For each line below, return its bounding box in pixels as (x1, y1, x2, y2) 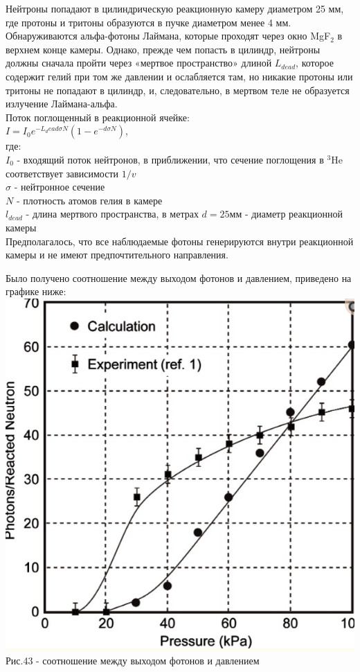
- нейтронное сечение (14, 179, 105, 194)
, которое (296, 55, 334, 70)
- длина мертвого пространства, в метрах (26, 206, 199, 221)
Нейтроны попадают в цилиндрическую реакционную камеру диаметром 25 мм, (6, 1, 344, 15)
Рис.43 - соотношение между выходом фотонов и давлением (6, 653, 260, 668)
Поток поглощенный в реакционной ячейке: (6, 109, 190, 124)
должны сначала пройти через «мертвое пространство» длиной (6, 55, 272, 70)
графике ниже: (6, 284, 66, 299)
